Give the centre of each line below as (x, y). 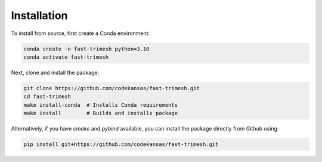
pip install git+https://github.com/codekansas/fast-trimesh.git (121, 144)
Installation (39, 15)
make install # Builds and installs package (101, 113)
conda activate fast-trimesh (66, 57)
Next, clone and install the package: (55, 72)
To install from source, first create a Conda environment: (80, 33)
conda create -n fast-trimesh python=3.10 (86, 49)
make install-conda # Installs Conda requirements (101, 105)
